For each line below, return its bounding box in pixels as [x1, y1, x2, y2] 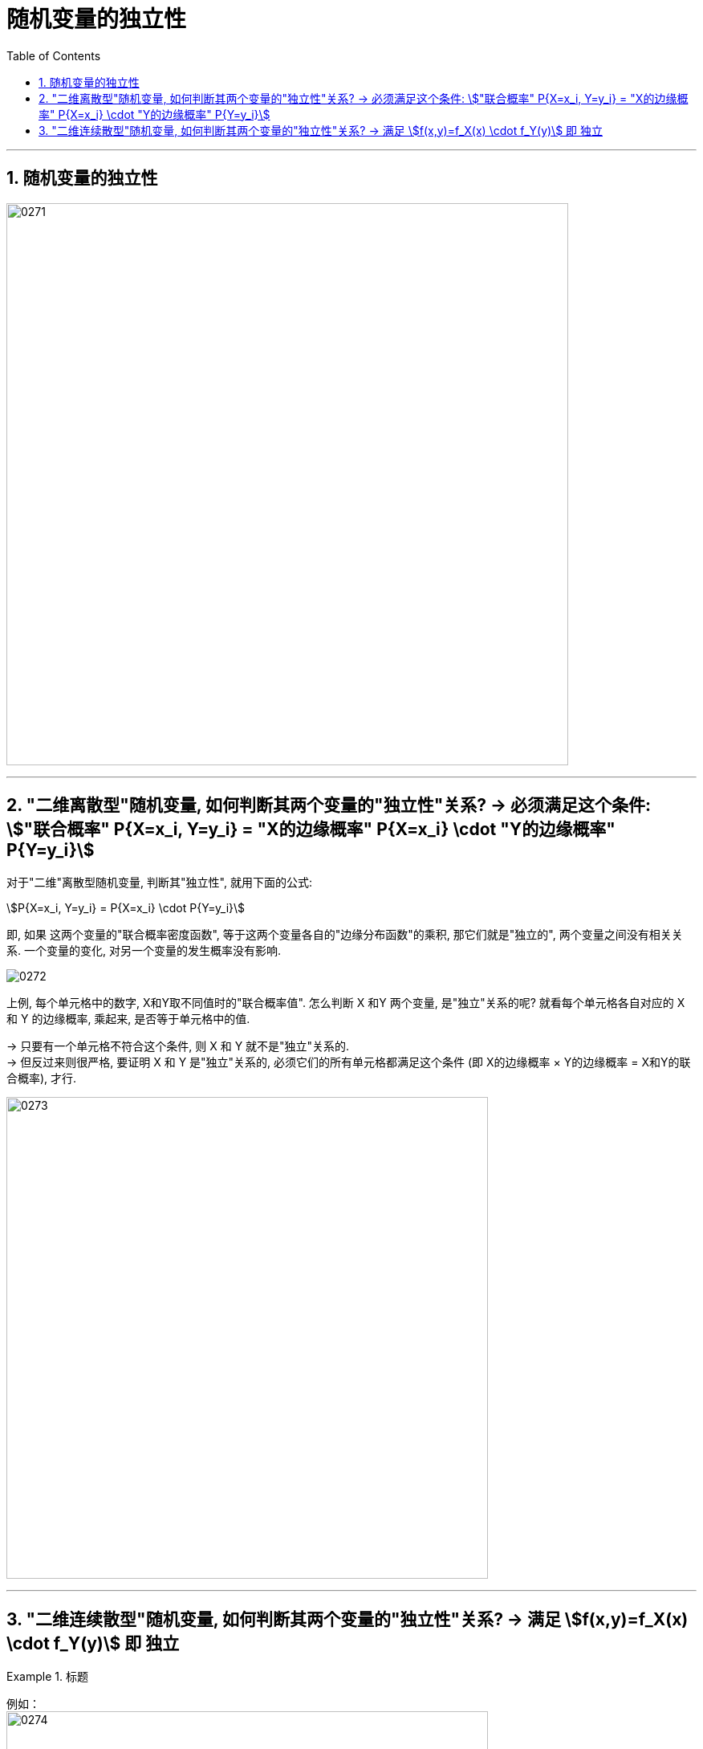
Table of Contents [6, 48, 101, 63]
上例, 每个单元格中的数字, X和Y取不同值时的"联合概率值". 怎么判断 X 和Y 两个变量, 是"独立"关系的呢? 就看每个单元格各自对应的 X [6, 996, 685, 1010]
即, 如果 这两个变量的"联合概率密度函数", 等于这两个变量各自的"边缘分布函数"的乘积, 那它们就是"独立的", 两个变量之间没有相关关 [6, 927, 683, 942]
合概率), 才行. [6, 1071, 77, 1086]
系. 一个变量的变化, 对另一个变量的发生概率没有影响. [6, 944, 281, 958]
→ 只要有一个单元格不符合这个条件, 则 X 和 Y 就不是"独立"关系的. [6, 1039, 350, 1054]
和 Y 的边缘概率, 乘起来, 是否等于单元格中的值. [6, 1012, 250, 1026]
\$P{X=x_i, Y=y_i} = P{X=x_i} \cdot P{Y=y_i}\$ [6, 901, 246, 915]
